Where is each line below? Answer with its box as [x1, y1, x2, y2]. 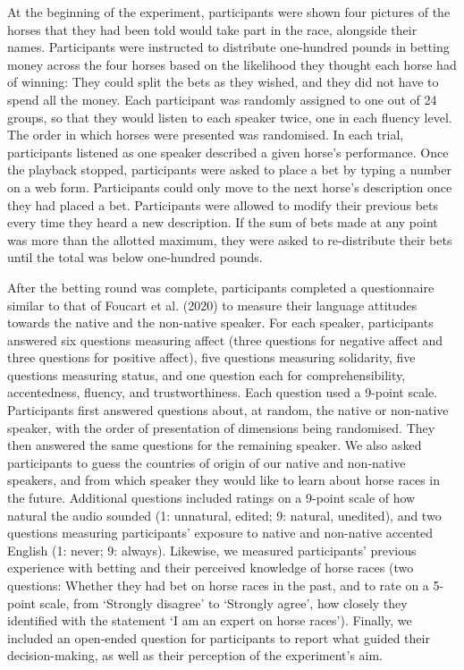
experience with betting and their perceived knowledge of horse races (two [7, 558, 414, 577]
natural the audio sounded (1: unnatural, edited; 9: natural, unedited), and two [7, 505, 442, 524]
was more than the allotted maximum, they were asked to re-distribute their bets [7, 230, 452, 249]
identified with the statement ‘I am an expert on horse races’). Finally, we [7, 611, 412, 630]
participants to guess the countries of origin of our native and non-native [7, 453, 406, 471]
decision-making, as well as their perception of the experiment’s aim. [7, 646, 384, 665]
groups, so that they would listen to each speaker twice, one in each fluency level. [7, 107, 452, 126]
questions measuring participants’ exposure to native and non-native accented [7, 523, 434, 542]
